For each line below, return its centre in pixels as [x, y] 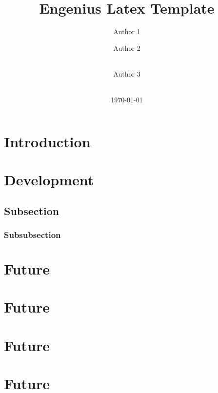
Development [49, 180]
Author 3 [127, 73]
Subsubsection [32, 234]
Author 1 [127, 31]
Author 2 [127, 48]
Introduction [47, 141]
